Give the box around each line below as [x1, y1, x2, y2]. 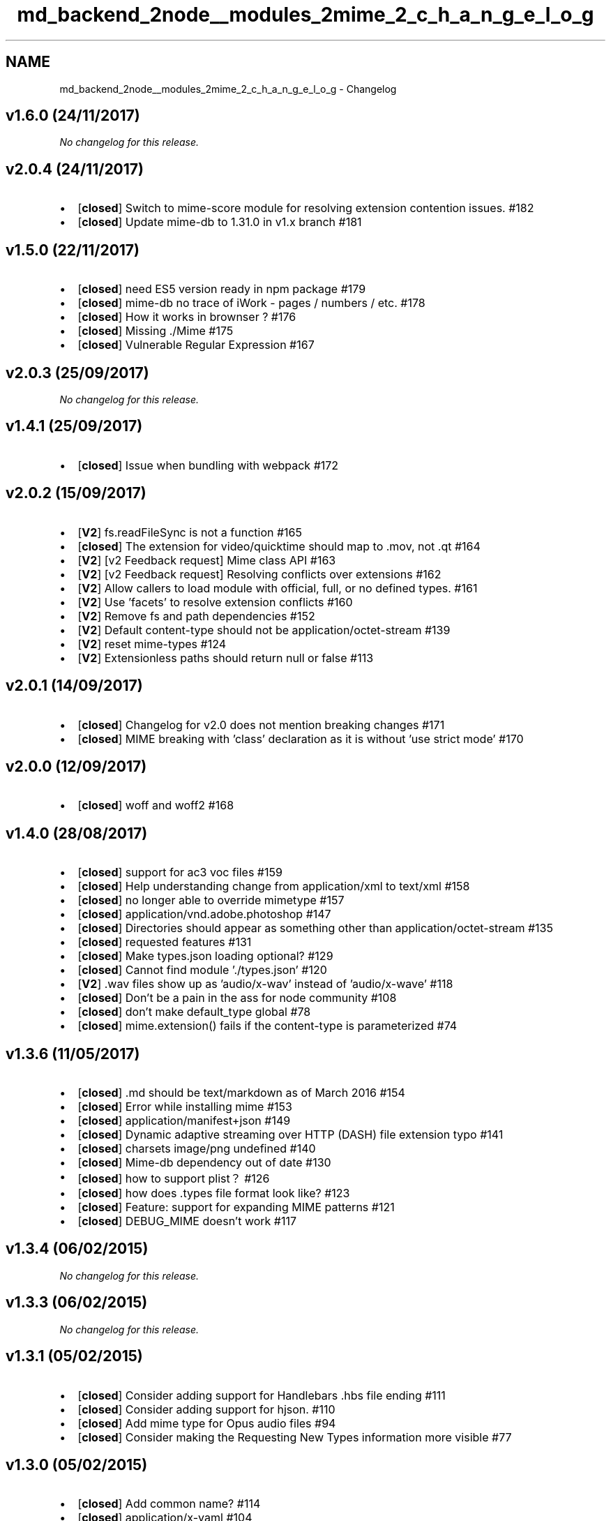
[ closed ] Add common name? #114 [77, 1497, 261, 1511]
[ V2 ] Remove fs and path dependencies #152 [77, 608, 315, 623]
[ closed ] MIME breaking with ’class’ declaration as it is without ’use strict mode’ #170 [77, 731, 524, 746]
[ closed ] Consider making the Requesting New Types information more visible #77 [77, 1430, 512, 1444]
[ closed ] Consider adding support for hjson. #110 [77, 1402, 335, 1416]
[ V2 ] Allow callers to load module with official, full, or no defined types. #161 [77, 580, 478, 595]
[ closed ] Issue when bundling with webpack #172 [77, 458, 339, 472]
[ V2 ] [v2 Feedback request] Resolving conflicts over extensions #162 [77, 567, 442, 581]
